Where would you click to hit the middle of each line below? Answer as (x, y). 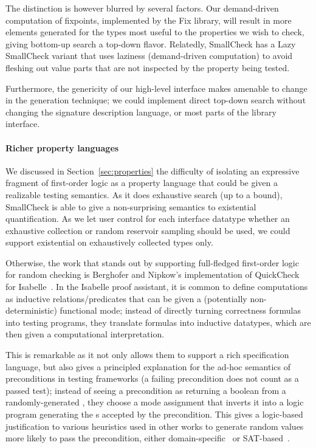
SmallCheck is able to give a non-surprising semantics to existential (131, 206)
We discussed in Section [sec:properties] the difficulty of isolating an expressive (153, 171)
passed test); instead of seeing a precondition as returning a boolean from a (146, 390)
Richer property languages (62, 147)
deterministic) (31, 310)
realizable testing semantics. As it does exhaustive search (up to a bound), (144, 194)
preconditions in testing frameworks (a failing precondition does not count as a (152, 378)
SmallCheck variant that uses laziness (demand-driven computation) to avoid (149, 56)
